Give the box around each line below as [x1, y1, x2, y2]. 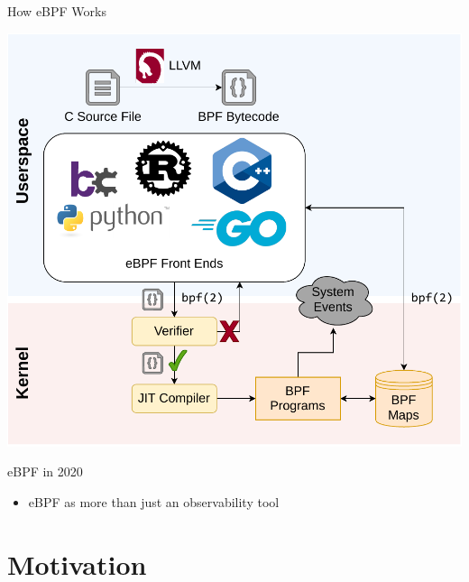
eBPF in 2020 [7, 462, 83, 481]
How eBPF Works [7, 2, 106, 20]
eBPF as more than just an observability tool [28, 492, 280, 511]
